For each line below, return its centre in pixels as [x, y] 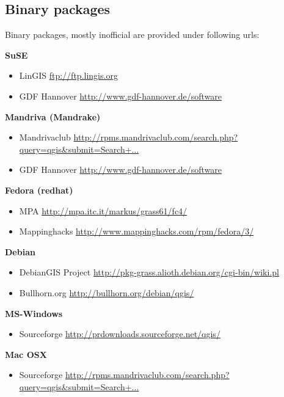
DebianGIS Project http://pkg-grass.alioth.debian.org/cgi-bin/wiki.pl [149, 272]
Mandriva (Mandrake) [53, 116]
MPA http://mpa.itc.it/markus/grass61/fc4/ [103, 210]
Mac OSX [26, 354]
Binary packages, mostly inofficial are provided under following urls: [132, 35]
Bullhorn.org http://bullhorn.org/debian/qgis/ [107, 292]
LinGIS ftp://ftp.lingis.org [68, 75]
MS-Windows [34, 313]
